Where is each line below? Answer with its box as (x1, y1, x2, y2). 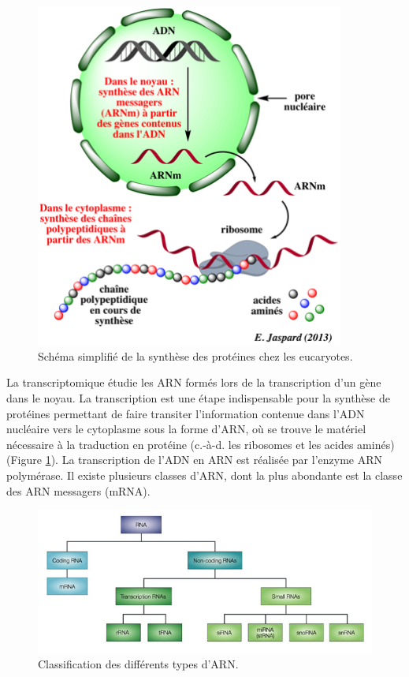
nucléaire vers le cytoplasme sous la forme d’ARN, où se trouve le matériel (6, 421, 366, 437)
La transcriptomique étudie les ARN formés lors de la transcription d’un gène (6, 374, 381, 391)
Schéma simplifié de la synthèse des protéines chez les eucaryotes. (38, 347, 353, 364)
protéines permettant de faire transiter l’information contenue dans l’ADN (6, 405, 365, 421)
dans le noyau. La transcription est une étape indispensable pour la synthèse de (6, 390, 390, 406)
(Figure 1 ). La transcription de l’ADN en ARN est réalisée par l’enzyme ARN (6, 451, 382, 468)
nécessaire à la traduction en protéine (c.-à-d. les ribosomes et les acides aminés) (6, 436, 395, 452)
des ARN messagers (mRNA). (6, 482, 151, 499)
